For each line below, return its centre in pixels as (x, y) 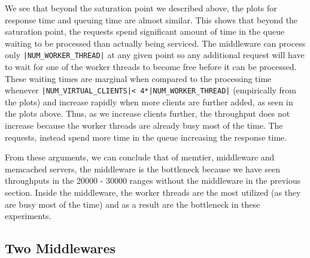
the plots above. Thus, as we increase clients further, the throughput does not (148, 113)
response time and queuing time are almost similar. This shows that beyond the (151, 19)
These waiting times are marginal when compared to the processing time (138, 78)
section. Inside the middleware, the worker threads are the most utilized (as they (153, 192)
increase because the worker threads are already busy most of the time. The (144, 125)
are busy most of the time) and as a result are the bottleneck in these (133, 204)
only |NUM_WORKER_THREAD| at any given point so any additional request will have (155, 55)
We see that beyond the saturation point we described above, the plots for (141, 8)
